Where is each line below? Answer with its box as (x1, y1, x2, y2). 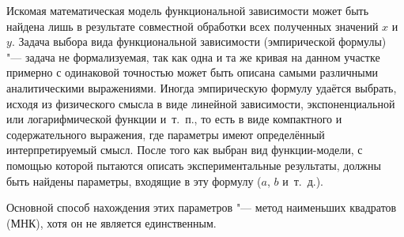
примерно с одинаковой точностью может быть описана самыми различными (6, 64, 379, 81)
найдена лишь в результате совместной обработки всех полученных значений (6, 17, 379, 34)
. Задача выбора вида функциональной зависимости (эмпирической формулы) (11, 33, 387, 50)
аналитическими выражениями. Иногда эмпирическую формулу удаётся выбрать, (6, 79, 397, 96)
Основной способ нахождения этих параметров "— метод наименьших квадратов (6, 199, 397, 216)
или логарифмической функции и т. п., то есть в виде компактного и (6, 111, 342, 127)
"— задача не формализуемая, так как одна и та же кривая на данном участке (6, 48, 380, 65)
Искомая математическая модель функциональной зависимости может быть (6, 2, 369, 18)
